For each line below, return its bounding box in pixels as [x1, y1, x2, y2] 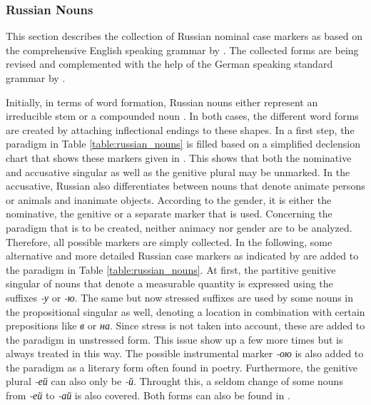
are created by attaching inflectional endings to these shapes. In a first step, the [6, 122, 355, 137]
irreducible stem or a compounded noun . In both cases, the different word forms [6, 108, 359, 123]
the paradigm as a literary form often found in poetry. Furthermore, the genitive [6, 359, 357, 374]
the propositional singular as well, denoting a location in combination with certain [6, 304, 365, 319]
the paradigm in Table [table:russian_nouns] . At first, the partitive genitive [6, 262, 336, 277]
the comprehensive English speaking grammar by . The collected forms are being [6, 42, 359, 57]
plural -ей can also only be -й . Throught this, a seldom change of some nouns [6, 374, 343, 389]
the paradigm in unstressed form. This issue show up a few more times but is [6, 332, 343, 347]
